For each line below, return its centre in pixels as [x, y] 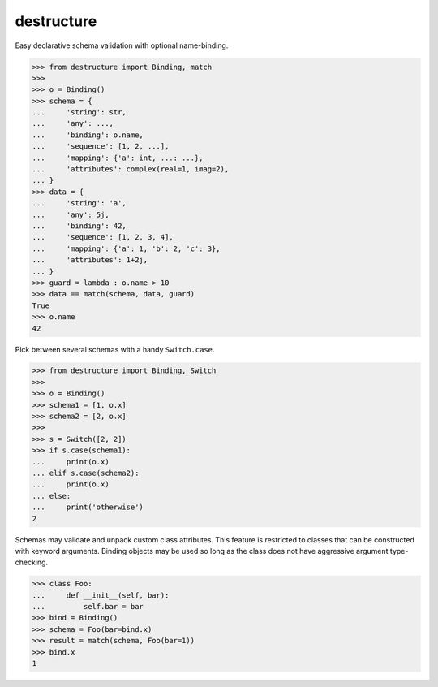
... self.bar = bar [88, 607]
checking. [32, 562]
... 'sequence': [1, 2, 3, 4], [103, 237]
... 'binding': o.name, [88, 135]
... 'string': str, [79, 112]
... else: [52, 496]
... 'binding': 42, [79, 226]
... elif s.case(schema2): [86, 473]
